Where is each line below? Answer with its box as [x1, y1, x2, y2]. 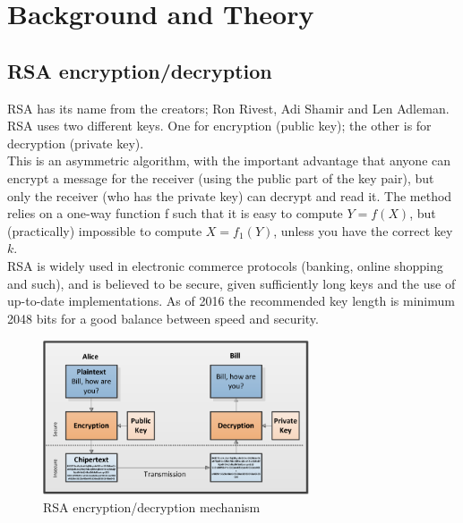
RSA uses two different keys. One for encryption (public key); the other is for [7, 116, 432, 135]
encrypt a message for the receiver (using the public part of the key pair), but [7, 168, 434, 187]
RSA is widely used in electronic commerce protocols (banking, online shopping [7, 256, 443, 274]
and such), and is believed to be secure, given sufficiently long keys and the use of [7, 274, 456, 292]
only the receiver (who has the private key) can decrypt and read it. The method [7, 186, 452, 205]
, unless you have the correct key [273, 221, 453, 240]
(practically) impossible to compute [7, 221, 202, 240]
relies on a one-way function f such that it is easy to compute [7, 204, 343, 223]
